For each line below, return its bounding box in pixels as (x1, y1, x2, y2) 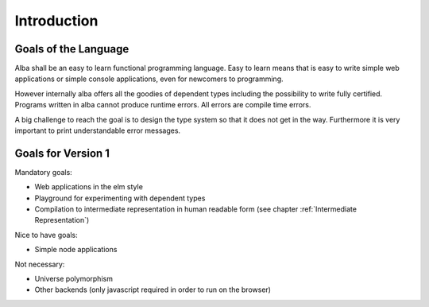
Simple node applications (34, 245, 118, 255)
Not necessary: (14, 259, 65, 269)
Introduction (14, 12, 99, 29)
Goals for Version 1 (14, 146, 110, 160)
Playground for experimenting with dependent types (34, 193, 206, 203)
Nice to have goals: (14, 230, 79, 239)
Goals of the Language (14, 42, 129, 56)
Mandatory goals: (14, 167, 73, 177)
